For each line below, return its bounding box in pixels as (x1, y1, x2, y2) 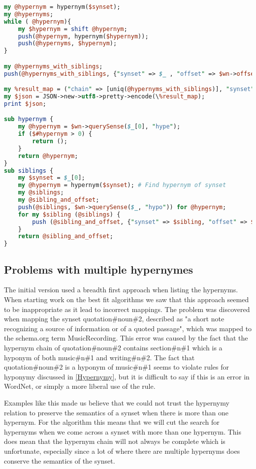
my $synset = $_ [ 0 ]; (18, 174, 85, 182)
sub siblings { (4, 167, 54, 174)
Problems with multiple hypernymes (4, 261, 193, 277)
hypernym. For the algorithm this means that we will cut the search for (4, 417, 220, 427)
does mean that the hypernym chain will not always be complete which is (4, 436, 225, 446)
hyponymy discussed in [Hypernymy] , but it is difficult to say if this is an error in (4, 371, 250, 381)
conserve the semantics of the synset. (4, 455, 115, 466)
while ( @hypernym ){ (4, 18, 71, 25)
